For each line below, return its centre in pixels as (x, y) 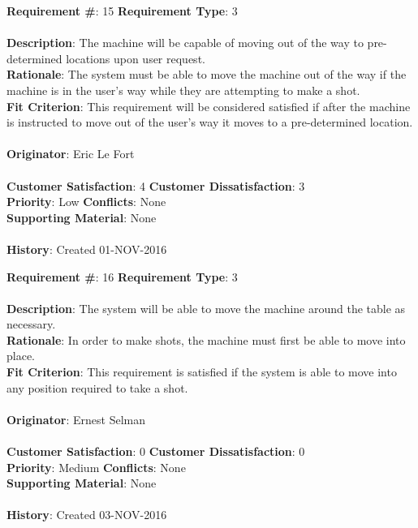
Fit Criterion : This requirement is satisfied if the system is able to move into (202, 372)
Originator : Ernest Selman (76, 419)
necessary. (31, 324)
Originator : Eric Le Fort (71, 154)
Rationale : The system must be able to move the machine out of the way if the (207, 74)
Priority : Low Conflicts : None (86, 202)
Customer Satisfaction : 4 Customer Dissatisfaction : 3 (156, 185)
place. (21, 356)
